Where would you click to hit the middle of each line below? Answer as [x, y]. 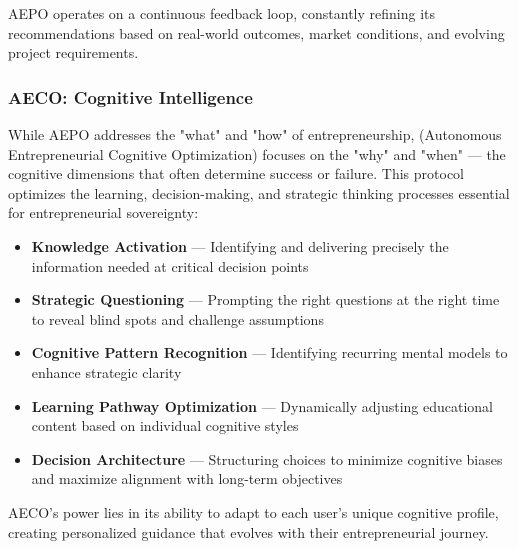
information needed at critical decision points [170, 265]
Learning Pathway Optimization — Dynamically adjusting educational [262, 405]
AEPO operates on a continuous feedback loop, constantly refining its [222, 13]
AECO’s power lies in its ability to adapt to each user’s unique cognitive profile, [253, 511]
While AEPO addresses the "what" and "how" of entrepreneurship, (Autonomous [255, 134]
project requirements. [73, 52]
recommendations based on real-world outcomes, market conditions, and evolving [256, 32]
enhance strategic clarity [106, 371]
